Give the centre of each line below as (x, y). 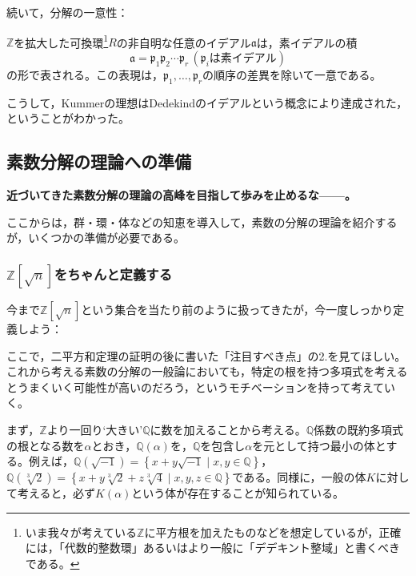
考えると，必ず (56, 493)
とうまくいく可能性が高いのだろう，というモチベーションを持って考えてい (201, 387)
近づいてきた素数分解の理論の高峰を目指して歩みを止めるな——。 (181, 195)
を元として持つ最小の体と (319, 445)
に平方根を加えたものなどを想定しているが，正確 (273, 532)
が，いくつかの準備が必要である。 (96, 238)
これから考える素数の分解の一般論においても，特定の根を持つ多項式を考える (207, 371)
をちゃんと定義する (113, 274)
